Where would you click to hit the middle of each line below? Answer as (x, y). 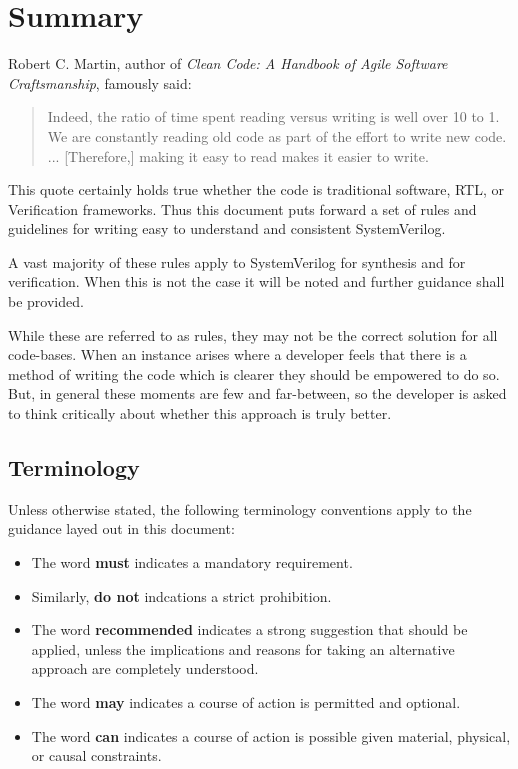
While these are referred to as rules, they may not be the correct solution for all (253, 334)
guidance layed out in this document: (121, 528)
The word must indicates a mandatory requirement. (192, 562)
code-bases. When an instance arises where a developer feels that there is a (237, 354)
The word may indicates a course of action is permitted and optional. (246, 701)
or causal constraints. (96, 755)
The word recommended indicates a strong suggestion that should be (249, 629)
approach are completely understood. (145, 668)
